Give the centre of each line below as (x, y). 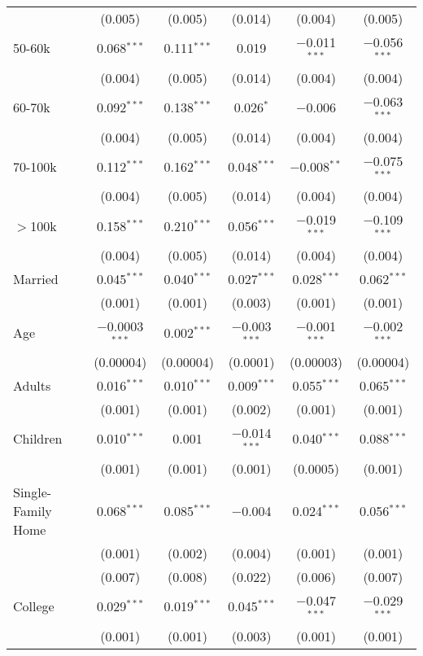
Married (36, 279)
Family (33, 510)
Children (38, 439)
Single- (33, 492)
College (34, 606)
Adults (32, 385)
